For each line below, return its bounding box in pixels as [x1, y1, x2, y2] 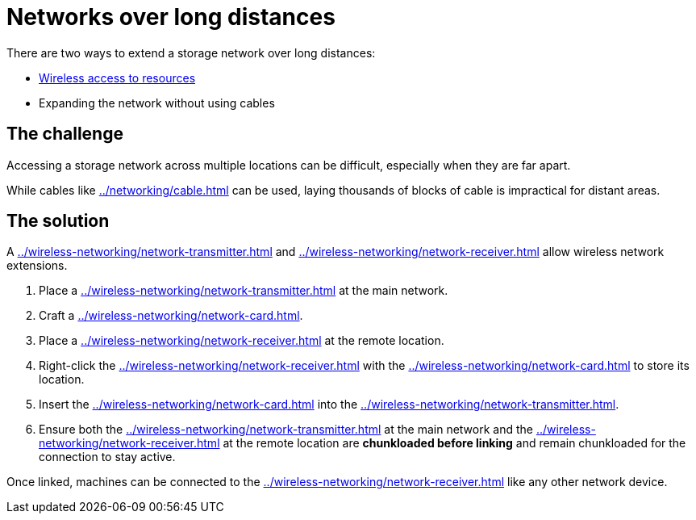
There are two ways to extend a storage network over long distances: [6, 45, 376, 60]
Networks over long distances [6, 3, 335, 31]
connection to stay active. [39, 450, 176, 464]
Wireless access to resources [39, 70, 196, 85]
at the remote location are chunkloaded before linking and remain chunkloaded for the [223, 436, 686, 451]
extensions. [6, 258, 68, 273]
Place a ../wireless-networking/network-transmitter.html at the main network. [39, 283, 448, 298]
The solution [6, 211, 110, 232]
